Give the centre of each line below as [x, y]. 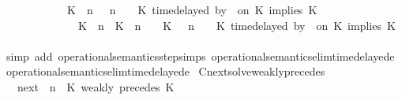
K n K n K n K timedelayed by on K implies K [237, 25]
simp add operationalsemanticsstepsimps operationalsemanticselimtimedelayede [200, 56]
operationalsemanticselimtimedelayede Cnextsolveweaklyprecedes [165, 71]
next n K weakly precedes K [96, 86]
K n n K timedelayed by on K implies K [192, 9]
